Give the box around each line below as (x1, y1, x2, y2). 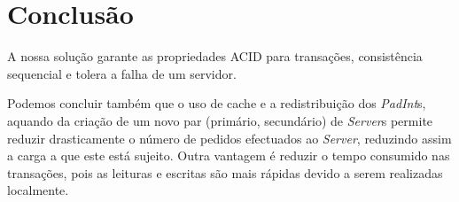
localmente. (7, 181, 69, 199)
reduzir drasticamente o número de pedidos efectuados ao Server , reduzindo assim (7, 128, 452, 147)
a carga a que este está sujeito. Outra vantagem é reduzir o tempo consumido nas (7, 146, 450, 165)
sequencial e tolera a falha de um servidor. (7, 64, 237, 82)
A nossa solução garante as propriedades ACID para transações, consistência (7, 47, 423, 66)
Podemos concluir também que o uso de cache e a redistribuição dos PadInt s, (7, 94, 426, 113)
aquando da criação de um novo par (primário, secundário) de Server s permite (7, 111, 433, 129)
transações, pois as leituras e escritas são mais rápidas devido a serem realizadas (7, 163, 443, 182)
